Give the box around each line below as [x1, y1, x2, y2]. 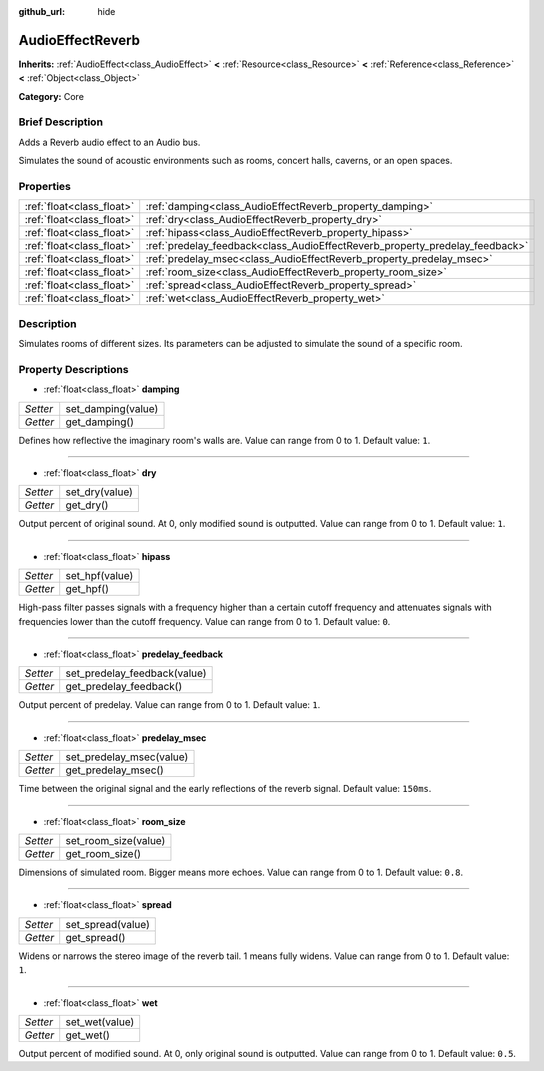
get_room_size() [65, 846, 142, 860]
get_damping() [65, 415, 135, 429]
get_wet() [65, 1028, 110, 1042]
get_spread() [65, 930, 126, 944]
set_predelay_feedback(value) [65, 666, 207, 680]
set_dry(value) [65, 485, 134, 499]
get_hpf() [65, 582, 109, 596]
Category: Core [18, 90, 85, 102]
